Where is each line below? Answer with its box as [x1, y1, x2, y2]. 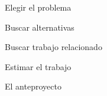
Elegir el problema [5, 1, 72, 13]
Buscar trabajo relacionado [5, 41, 102, 53]
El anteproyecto [5, 80, 61, 92]
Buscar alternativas [5, 21, 74, 33]
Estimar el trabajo [5, 60, 72, 72]
